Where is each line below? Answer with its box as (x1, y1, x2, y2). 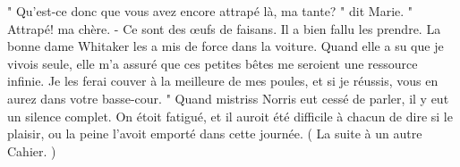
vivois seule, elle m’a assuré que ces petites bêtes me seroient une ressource (7, 54, 418, 72)
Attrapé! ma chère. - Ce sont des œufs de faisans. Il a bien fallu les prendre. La (7, 19, 441, 38)
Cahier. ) (7, 141, 56, 160)
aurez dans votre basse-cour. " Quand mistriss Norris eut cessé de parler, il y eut (7, 88, 449, 107)
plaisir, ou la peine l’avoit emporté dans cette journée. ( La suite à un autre (7, 124, 422, 143)
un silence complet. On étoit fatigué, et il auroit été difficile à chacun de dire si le (7, 106, 453, 125)
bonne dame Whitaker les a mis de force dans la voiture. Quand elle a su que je (7, 37, 444, 55)
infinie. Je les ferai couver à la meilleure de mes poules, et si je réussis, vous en (7, 71, 439, 90)
